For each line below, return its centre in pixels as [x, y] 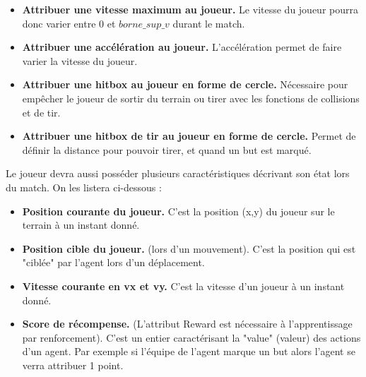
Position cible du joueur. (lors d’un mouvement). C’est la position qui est [189, 248]
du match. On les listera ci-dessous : [84, 187]
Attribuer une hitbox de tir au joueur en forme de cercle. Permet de [189, 136]
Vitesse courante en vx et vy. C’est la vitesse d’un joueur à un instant [183, 286]
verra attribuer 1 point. [73, 365]
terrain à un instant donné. [81, 225]
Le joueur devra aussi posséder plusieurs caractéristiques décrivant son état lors [178, 173]
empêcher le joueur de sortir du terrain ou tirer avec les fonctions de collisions [191, 98]
